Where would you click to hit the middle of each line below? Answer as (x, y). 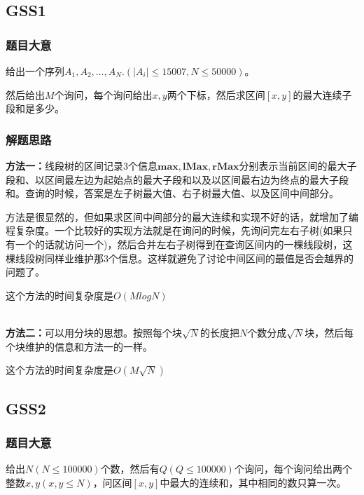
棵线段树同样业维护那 (55, 258)
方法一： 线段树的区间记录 (64, 165)
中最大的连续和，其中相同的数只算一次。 (253, 482)
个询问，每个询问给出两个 (293, 469)
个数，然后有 (130, 469)
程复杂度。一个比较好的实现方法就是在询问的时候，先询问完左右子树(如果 (174, 230)
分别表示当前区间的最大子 (298, 165)
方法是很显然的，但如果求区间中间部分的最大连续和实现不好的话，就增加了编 (182, 216)
